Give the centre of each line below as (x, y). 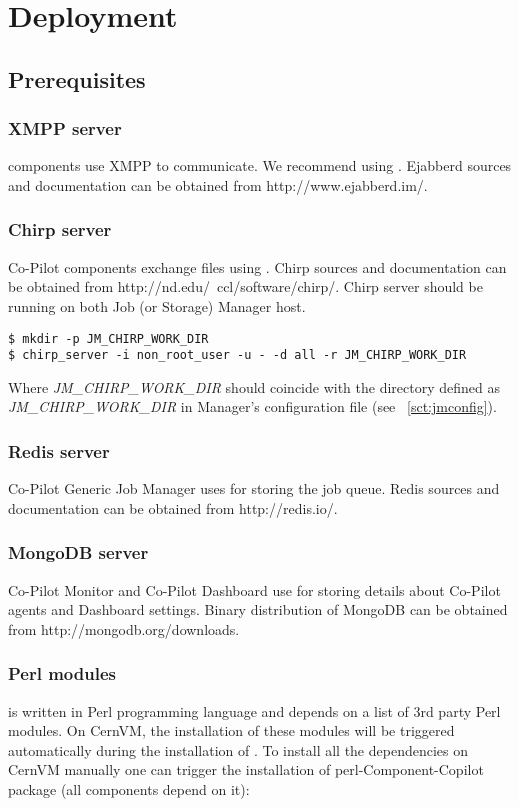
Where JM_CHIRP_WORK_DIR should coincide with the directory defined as (254, 386)
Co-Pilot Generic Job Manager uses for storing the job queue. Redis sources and (254, 488)
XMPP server (65, 128)
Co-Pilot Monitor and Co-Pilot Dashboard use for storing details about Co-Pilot (254, 589)
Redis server (59, 450)
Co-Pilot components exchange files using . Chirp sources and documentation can (257, 266)
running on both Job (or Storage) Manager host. (157, 305)
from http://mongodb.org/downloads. (124, 628)
